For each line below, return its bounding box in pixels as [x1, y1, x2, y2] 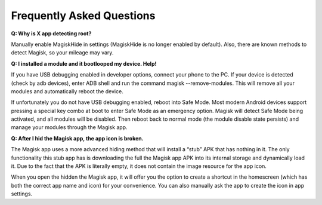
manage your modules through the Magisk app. [11, 124, 128, 131]
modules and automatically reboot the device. [11, 87, 123, 95]
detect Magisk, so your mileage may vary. [11, 49, 114, 56]
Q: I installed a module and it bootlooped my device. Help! [11, 60, 157, 67]
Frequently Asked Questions [11, 9, 156, 22]
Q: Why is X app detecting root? [11, 30, 92, 37]
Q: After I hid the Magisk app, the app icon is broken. [11, 134, 144, 142]
